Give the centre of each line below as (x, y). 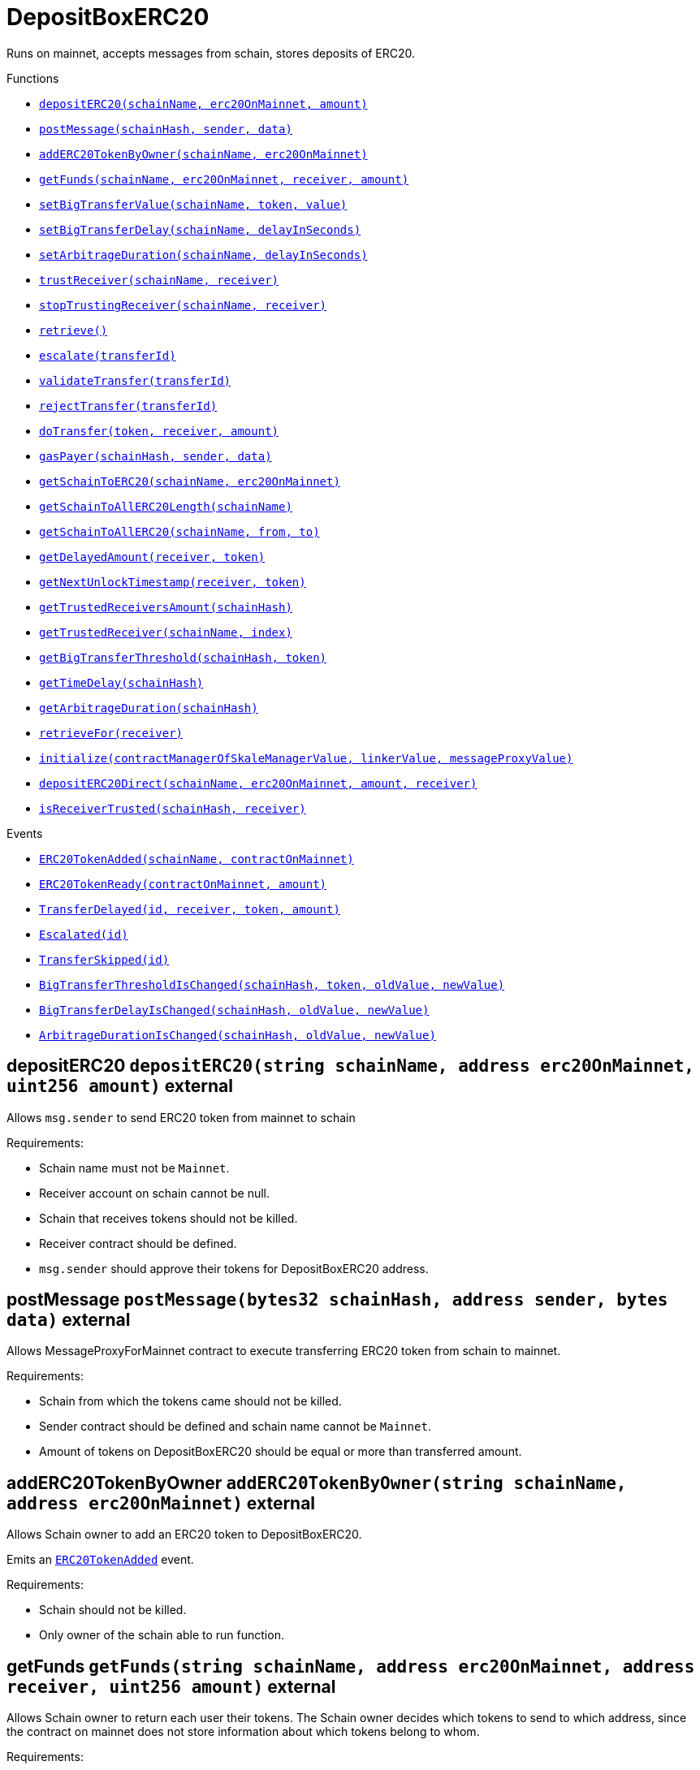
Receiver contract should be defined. (138, 1243)
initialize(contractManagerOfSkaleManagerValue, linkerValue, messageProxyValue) (306, 758)
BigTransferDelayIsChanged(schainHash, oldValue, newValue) (234, 1010)
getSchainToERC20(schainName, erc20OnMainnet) (190, 481)
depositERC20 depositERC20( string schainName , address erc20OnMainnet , (350, 1066)
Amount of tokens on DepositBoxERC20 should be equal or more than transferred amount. (281, 1452)
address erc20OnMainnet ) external (161, 1503)
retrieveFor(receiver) (111, 733)
